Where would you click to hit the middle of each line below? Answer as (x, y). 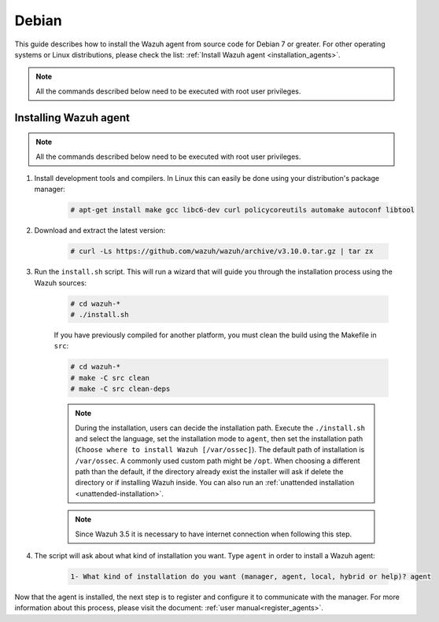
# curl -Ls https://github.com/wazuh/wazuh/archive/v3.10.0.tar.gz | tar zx (222, 251)
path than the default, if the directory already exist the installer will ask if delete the (209, 472)
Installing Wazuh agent (72, 118)
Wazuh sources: (60, 282)
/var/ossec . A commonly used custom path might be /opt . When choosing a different (218, 461)
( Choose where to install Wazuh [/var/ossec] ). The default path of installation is (220, 450)
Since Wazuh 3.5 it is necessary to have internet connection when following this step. (214, 534)
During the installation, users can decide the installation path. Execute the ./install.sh (220, 428)
